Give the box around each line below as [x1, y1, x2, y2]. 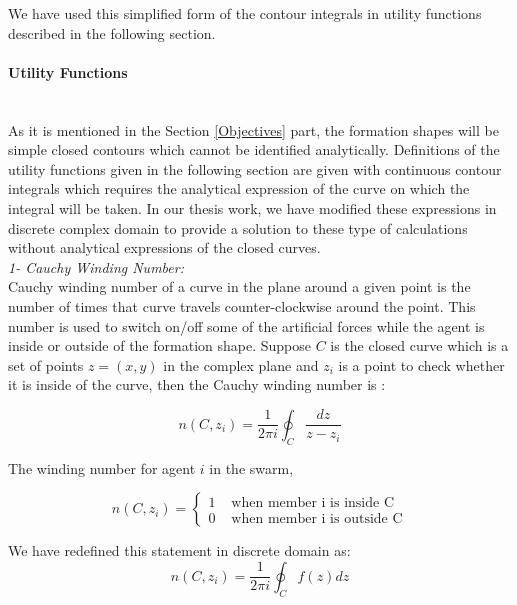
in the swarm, [209, 457, 294, 478]
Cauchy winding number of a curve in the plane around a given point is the [8, 276, 471, 297]
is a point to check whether [338, 354, 505, 375]
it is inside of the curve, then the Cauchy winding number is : [8, 374, 386, 395]
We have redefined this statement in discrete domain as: [8, 540, 351, 561]
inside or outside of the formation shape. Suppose [8, 335, 311, 356]
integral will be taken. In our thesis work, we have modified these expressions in [8, 197, 497, 218]
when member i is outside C [231, 511, 403, 526]
